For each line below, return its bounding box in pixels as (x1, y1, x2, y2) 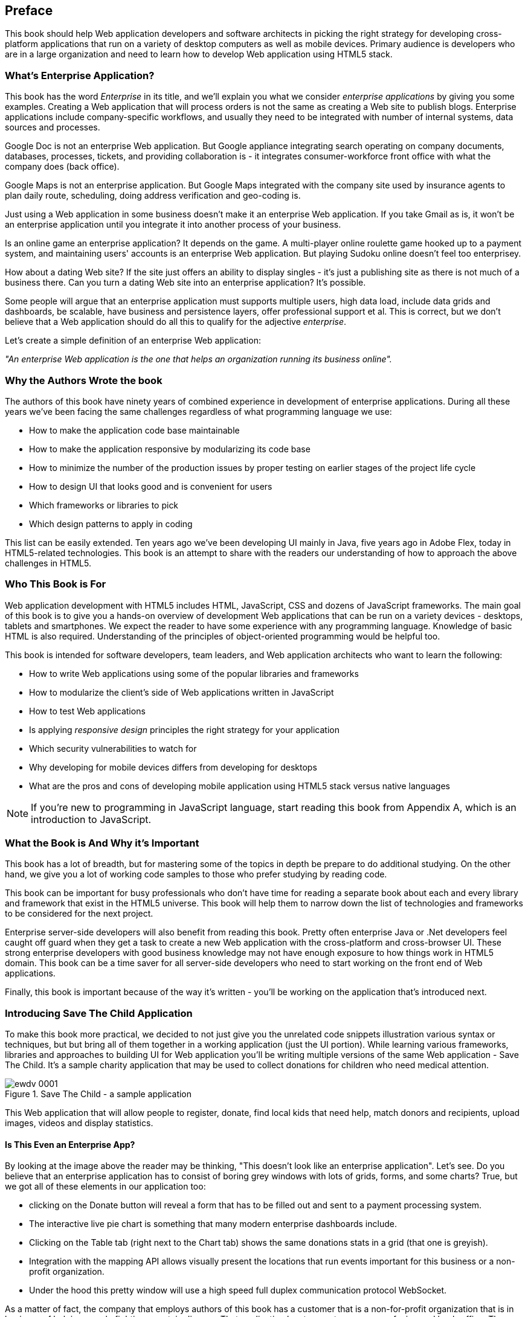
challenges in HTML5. (5, 557, 91, 568)
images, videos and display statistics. (5, 1118, 153, 1129)
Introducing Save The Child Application (5, 1007, 193, 1019)
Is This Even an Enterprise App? (5, 1139, 135, 1150)
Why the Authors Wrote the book (5, 374, 163, 386)
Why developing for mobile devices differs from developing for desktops (29, 761, 317, 772)
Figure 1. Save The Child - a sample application (5, 1089, 192, 1100)
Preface (5, 3, 53, 18)
